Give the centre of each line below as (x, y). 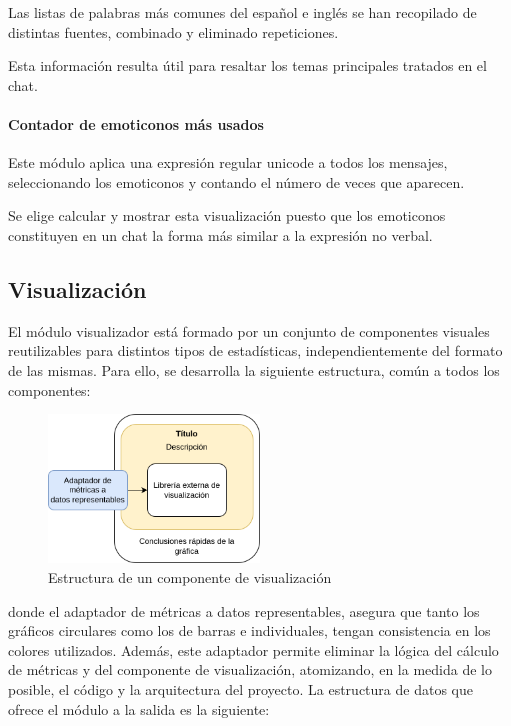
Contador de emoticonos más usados (136, 123)
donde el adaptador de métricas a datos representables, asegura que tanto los (244, 610)
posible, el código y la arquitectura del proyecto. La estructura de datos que (240, 688)
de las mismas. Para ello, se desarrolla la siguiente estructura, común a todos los (254, 369)
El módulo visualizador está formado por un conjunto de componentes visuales (249, 330)
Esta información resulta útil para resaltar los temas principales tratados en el (247, 65)
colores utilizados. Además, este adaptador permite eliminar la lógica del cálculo (253, 649)
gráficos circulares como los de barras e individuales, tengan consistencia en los (249, 630)
